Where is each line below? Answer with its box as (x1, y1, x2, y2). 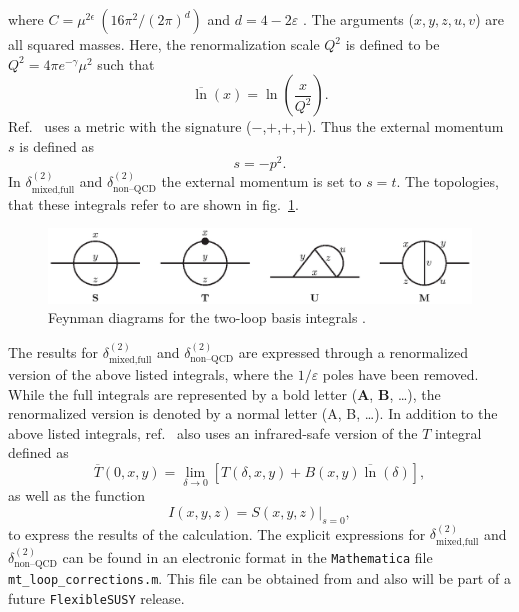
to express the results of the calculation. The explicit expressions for (8, 523, 426, 544)
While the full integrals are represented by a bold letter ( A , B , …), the (8, 383, 441, 404)
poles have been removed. (322, 364, 479, 385)
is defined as (19, 135, 95, 156)
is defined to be (345, 34, 440, 54)
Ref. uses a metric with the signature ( (8, 116, 252, 137)
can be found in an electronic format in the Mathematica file (62, 546, 433, 567)
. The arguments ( (303, 9, 414, 29)
